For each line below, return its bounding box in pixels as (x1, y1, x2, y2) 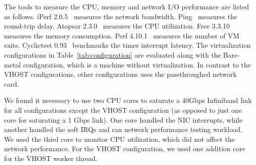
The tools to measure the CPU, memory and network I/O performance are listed (4, 1, 249, 11)
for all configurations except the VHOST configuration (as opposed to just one (4, 104, 242, 115)
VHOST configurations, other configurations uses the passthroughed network (4, 69, 237, 79)
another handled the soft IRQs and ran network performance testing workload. (4, 124, 243, 134)
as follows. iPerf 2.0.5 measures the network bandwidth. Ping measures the (4, 11, 237, 21)
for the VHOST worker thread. (4, 153, 98, 163)
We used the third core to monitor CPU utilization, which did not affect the (4, 133, 235, 144)
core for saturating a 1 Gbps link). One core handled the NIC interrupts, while (4, 114, 243, 125)
